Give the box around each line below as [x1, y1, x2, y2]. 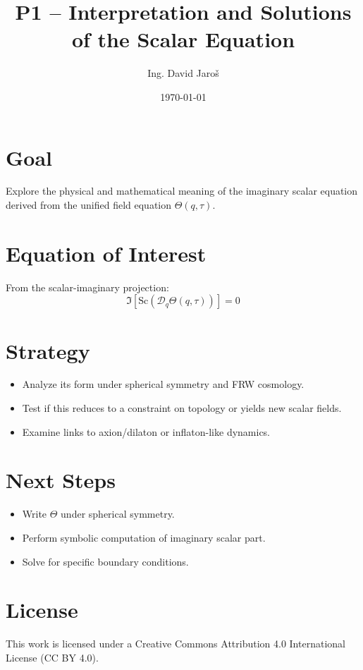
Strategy [6, 336, 90, 365]
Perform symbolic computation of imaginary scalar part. [22, 530, 266, 544]
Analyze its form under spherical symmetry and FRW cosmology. [22, 377, 304, 391]
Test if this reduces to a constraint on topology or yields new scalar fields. [22, 401, 342, 415]
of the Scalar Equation [71, 25, 295, 54]
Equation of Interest [6, 238, 207, 267]
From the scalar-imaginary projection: [6, 279, 169, 294]
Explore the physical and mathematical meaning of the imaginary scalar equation [6, 183, 358, 198]
